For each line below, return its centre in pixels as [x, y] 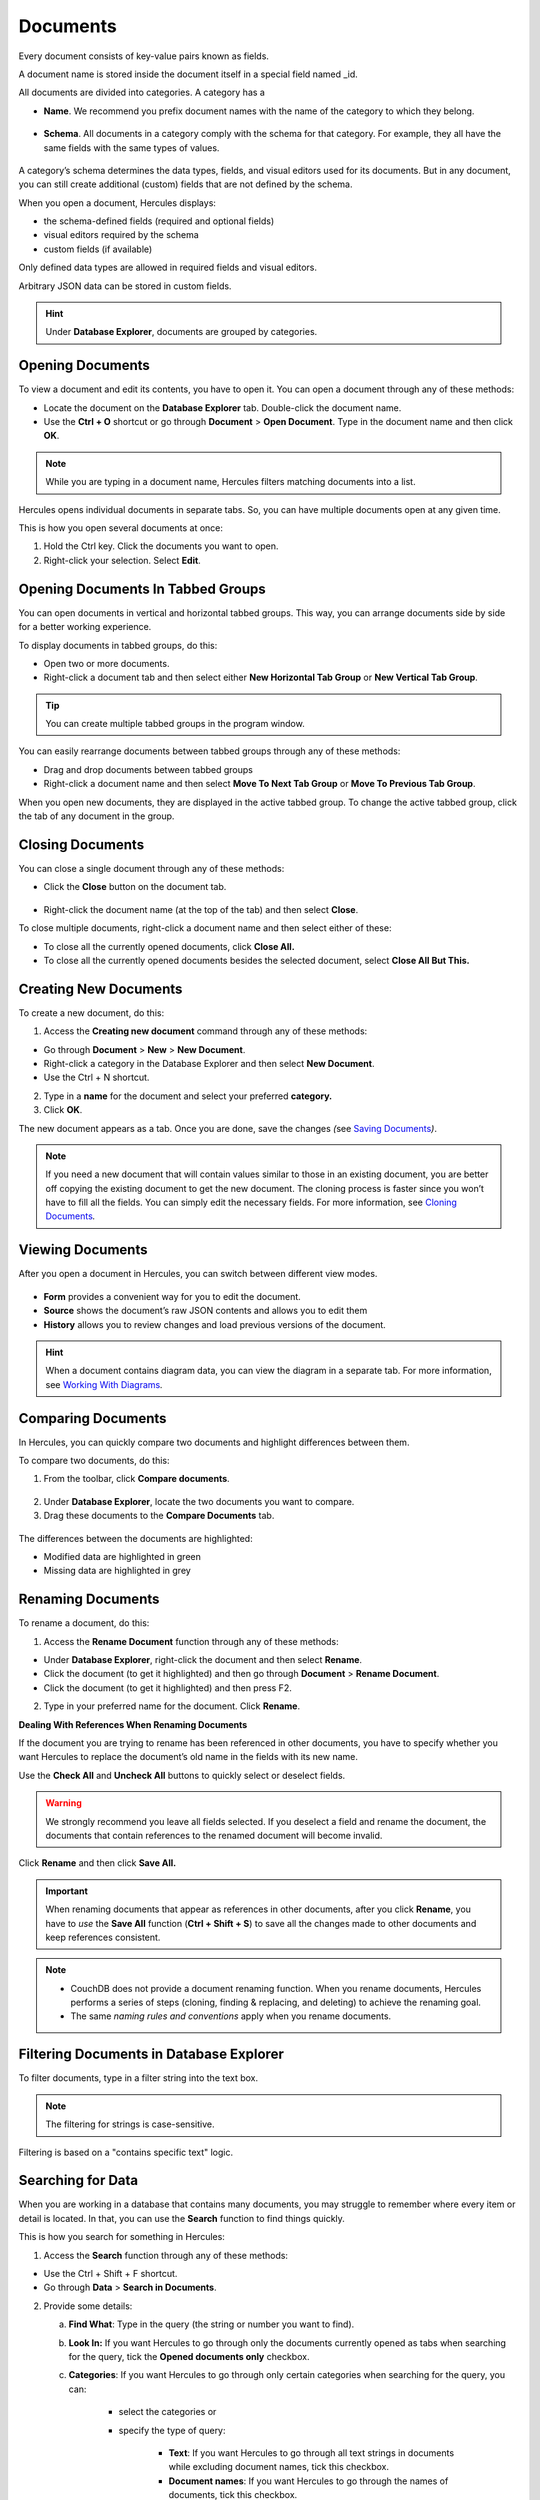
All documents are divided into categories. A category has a [141, 92]
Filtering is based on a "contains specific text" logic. [126, 2152]
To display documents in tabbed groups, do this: [118, 645]
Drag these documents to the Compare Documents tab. [159, 1516]
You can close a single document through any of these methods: [151, 868]
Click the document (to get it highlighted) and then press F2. [167, 1687]
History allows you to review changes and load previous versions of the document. [215, 1324]
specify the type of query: [172, 2430]
